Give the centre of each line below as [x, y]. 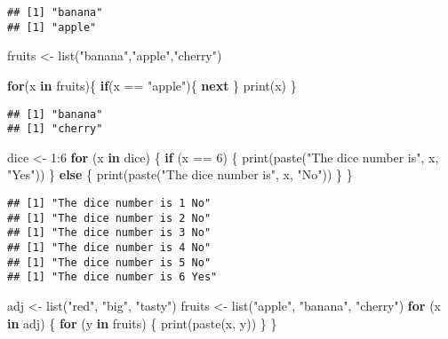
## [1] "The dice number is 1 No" [109, 203]
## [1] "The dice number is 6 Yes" [112, 277]
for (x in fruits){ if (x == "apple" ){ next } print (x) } [152, 85]
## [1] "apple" [52, 27]
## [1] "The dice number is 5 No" [109, 262]
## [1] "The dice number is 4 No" [109, 247]
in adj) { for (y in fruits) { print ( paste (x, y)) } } [142, 323]
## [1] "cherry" [55, 129]
